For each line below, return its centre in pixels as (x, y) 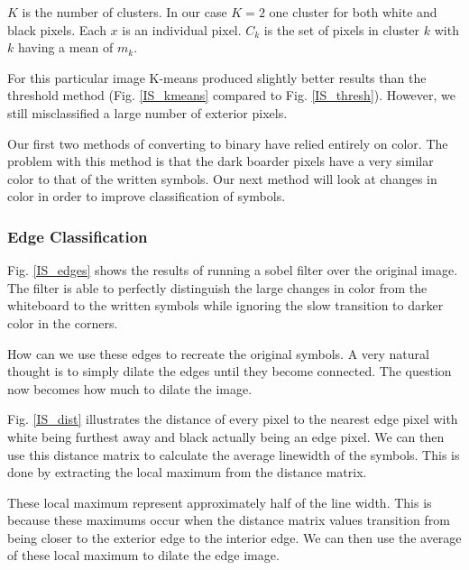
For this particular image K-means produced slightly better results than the (217, 77)
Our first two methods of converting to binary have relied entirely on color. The (228, 143)
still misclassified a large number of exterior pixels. (147, 112)
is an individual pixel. (182, 29)
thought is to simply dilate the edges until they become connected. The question (230, 371)
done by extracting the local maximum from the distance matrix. (187, 472)
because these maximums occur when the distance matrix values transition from (229, 520)
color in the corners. (63, 322)
